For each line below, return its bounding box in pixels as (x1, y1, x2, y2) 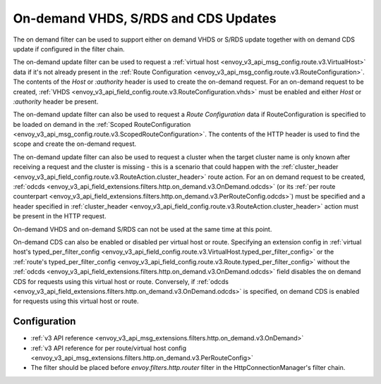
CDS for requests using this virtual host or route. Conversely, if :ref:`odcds (13, 277, 229, 285)
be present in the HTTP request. (13, 212, 107, 221)
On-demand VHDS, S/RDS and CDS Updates (13, 11, 277, 26)
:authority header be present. (13, 97, 99, 106)
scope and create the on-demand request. (13, 140, 137, 148)
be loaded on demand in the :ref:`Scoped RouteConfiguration (13, 120, 191, 128)
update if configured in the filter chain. (13, 44, 125, 53)
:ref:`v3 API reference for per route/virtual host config (30, 344, 187, 352)
